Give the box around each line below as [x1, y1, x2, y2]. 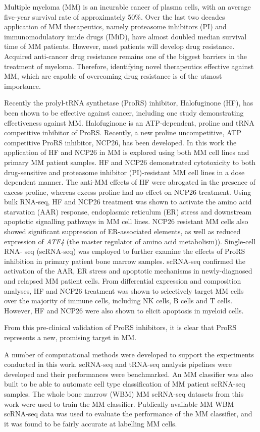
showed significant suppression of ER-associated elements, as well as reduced [4, 226, 241, 237]
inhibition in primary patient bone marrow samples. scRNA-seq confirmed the [4, 255, 245, 266]
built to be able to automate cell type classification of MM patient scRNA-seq [4, 379, 245, 389]
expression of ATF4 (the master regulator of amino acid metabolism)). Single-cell [4, 236, 256, 246]
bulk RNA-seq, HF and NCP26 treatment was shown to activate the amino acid [4, 196, 252, 207]
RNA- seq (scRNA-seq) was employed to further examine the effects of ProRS [4, 246, 245, 256]
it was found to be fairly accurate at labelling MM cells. [4, 418, 177, 428]
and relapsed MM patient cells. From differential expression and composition [4, 276, 241, 286]
